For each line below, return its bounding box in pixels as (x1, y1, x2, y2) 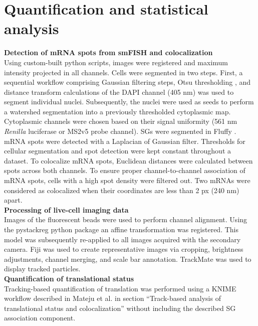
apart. (4, 195, 23, 205)
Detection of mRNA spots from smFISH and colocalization (4, 47, 213, 58)
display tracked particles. (4, 263, 81, 274)
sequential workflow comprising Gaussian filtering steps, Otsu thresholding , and (4, 77, 251, 87)
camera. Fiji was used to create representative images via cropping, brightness (4, 244, 243, 254)
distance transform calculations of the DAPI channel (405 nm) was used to (4, 86, 234, 97)
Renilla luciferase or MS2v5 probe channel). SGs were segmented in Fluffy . (4, 126, 236, 136)
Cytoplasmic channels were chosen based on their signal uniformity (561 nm (4, 116, 237, 126)
